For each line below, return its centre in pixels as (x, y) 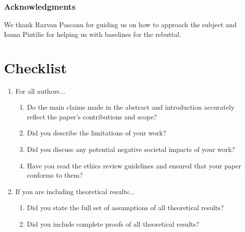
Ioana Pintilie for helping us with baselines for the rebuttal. (93, 34)
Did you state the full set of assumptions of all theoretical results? (125, 207)
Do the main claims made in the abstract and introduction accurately (131, 107)
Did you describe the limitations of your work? (96, 133)
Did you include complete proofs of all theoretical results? (113, 224)
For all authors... (40, 91)
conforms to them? (55, 175)
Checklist (35, 67)
